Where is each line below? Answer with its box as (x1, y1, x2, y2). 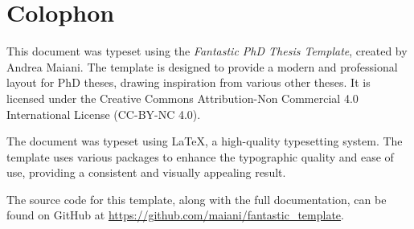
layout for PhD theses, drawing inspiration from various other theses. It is (6, 74, 371, 91)
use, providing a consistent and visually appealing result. (6, 164, 286, 181)
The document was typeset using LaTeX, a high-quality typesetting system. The (6, 133, 403, 149)
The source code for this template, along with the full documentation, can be (6, 190, 387, 207)
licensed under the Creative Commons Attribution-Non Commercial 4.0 (6, 89, 359, 106)
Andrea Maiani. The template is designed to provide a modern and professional (6, 58, 398, 75)
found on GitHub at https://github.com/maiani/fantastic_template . (6, 207, 344, 223)
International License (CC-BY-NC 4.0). (6, 105, 201, 122)
